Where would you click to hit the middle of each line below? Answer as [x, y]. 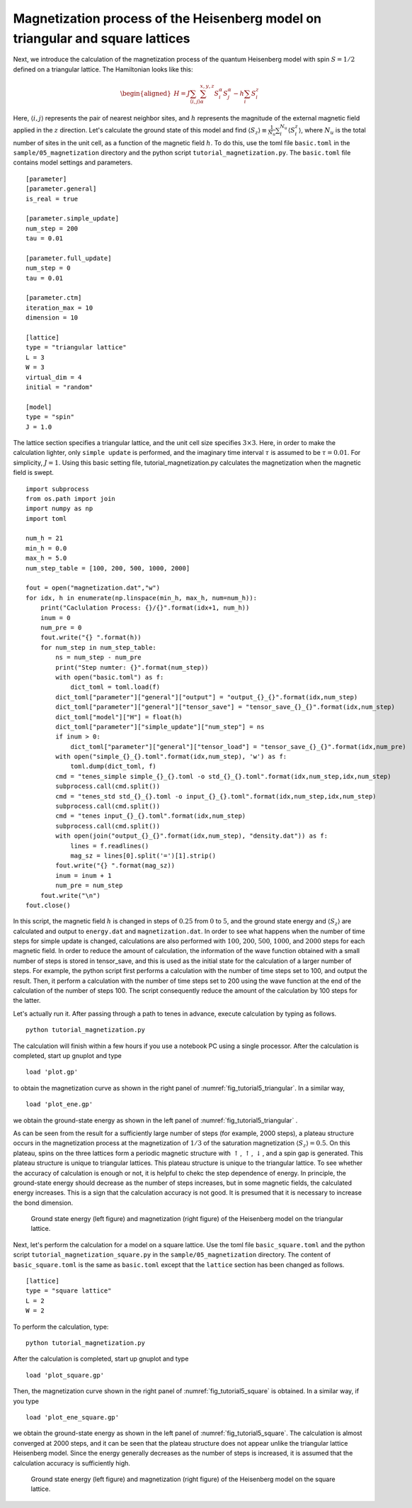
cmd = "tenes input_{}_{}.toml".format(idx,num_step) [151, 816]
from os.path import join [71, 499]
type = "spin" [50, 417]
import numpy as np [59, 509]
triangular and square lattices [102, 38]
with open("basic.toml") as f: [110, 677]
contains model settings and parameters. [73, 162]
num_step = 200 [52, 228]
